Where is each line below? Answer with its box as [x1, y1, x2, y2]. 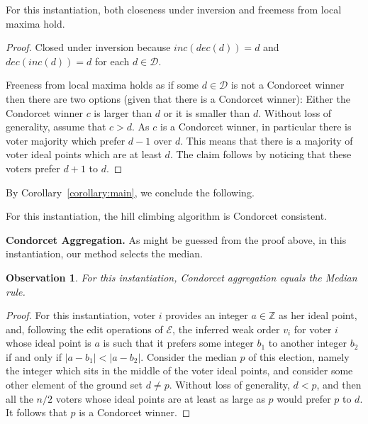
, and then [316, 377, 362, 392]
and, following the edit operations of [6, 321, 163, 336]
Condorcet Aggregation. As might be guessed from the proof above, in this [6, 232, 347, 247]
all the [6, 391, 33, 406]
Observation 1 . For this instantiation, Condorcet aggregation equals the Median [6, 269, 357, 284]
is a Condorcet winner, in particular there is [160, 119, 352, 134]
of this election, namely [248, 349, 350, 364]
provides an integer [165, 308, 248, 323]
